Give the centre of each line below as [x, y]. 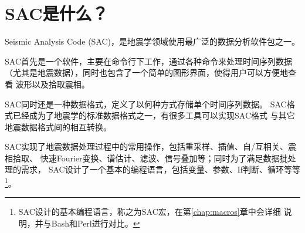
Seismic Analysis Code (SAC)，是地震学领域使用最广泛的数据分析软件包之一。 [152, 41]
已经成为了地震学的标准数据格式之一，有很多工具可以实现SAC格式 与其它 [154, 115]
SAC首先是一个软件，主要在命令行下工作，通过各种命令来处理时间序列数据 [148, 61]
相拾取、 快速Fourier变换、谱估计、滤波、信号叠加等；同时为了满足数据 [142, 158]
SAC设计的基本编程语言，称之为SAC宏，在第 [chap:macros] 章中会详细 [150, 212]
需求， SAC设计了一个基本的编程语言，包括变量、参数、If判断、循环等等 [160, 169]
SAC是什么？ [57, 13]
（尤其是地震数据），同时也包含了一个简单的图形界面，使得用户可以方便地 [146, 72]
